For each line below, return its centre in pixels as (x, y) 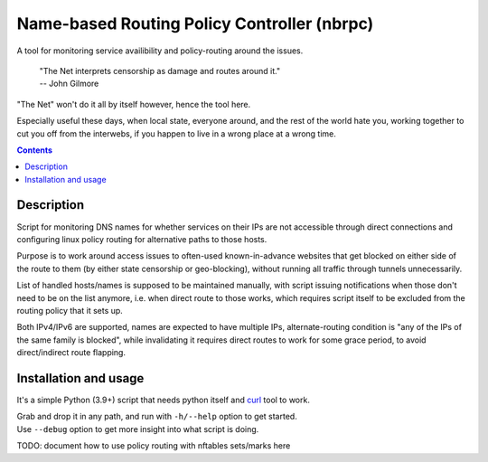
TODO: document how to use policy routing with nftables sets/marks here (154, 446)
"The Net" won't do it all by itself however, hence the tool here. (134, 104)
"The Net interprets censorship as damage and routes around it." (160, 71)
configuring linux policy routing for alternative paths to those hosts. (142, 239)
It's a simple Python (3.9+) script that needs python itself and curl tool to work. (164, 400)
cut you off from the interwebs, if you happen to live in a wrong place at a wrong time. (176, 133)
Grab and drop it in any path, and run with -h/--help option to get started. (157, 417)
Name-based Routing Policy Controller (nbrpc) (195, 24)
